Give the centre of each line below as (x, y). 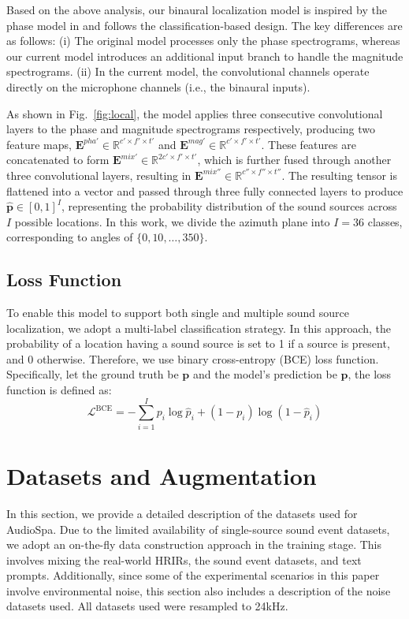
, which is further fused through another (294, 160)
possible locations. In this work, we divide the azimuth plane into (172, 221)
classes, (385, 221)
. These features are (309, 144)
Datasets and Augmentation (162, 475)
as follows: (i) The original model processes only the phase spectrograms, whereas (203, 41)
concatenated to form (58, 160)
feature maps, (39, 144)
